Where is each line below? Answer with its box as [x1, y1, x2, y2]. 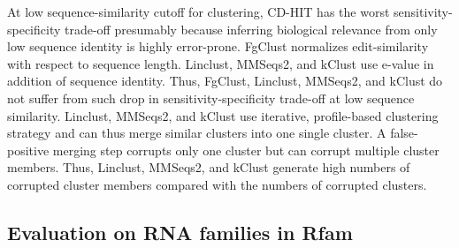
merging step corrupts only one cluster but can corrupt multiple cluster [52, 140, 440, 159]
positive [7, 140, 50, 159]
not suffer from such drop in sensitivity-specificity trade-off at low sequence [7, 88, 415, 107]
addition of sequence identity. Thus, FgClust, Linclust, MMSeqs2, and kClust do [7, 71, 443, 90]
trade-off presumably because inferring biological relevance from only [65, 19, 438, 38]
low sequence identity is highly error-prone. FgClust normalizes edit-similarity [7, 37, 429, 56]
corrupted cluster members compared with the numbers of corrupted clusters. [7, 175, 427, 193]
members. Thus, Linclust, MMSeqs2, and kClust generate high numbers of [7, 158, 410, 177]
